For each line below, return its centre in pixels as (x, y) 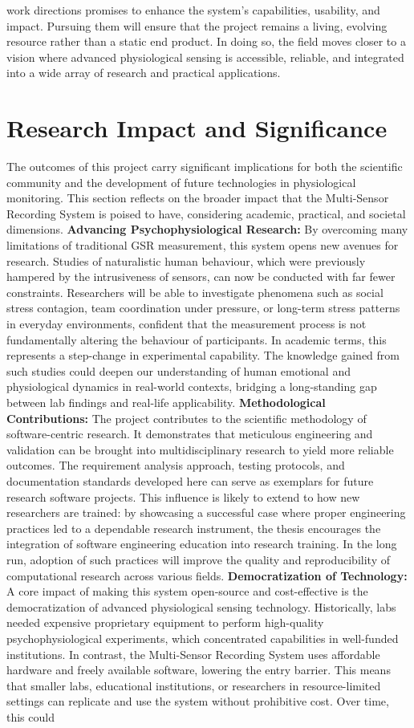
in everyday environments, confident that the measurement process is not (187, 324)
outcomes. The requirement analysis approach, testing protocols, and (176, 465)
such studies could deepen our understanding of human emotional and (179, 370)
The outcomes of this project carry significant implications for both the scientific (205, 167)
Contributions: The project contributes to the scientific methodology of (187, 418)
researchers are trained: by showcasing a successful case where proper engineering (206, 512)
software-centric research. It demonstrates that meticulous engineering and (190, 434)
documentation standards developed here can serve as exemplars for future (190, 480)
